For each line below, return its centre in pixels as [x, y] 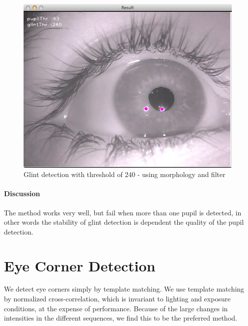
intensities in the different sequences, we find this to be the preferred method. [121, 318]
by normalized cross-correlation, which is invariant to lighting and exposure [117, 299]
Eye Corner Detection [80, 265]
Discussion [22, 193]
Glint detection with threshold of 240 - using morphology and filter [124, 174]
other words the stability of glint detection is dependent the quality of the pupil [124, 222]
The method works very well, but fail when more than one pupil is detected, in [123, 212]
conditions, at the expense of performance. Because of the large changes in [116, 308]
